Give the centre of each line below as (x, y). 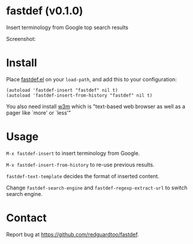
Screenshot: (21, 39)
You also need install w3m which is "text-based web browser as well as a (96, 106)
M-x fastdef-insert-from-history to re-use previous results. (80, 164)
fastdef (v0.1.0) (45, 11)
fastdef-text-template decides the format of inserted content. (83, 176)
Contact (26, 218)
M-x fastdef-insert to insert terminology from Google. (73, 153)
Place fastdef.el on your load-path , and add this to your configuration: (91, 79)
